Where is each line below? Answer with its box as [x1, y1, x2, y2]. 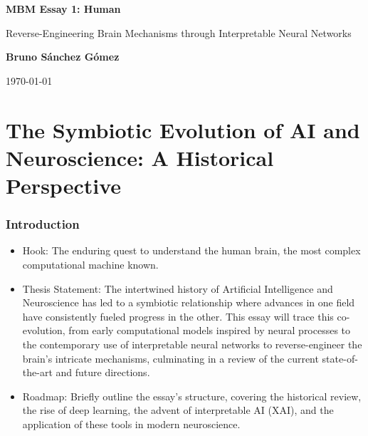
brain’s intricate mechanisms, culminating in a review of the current [22, 351, 319, 365]
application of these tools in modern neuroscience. [22, 416, 241, 431]
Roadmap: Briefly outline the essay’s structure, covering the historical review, [22, 388, 362, 403]
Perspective [6, 170, 122, 199]
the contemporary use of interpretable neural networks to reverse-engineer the [22, 336, 362, 351]
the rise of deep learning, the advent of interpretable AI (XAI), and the [22, 403, 334, 417]
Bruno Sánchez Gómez [6, 49, 120, 64]
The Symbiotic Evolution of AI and [6, 115, 360, 144]
